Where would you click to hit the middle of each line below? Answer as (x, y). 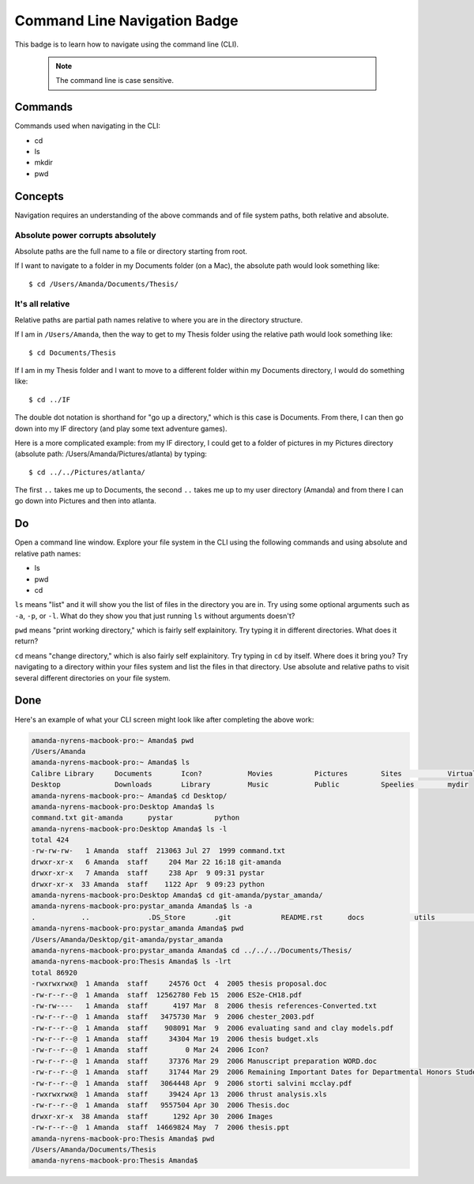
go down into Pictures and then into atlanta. (86, 501)
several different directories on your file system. (92, 678)
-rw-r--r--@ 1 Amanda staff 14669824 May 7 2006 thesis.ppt (160, 1127)
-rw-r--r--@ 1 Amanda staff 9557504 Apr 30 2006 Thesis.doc (160, 1105)
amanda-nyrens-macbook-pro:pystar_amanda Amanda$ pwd (137, 928)
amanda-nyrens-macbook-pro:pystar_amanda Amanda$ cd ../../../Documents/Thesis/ (192, 950)
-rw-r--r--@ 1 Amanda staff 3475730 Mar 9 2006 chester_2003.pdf (173, 1017)
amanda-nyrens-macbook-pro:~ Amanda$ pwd (113, 740)
